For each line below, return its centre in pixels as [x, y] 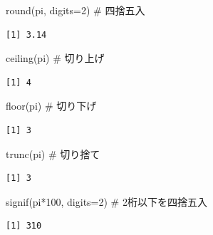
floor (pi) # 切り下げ [51, 106]
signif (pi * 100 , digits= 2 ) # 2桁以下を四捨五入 [106, 201]
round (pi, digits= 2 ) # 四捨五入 [76, 10]
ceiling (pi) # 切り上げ [55, 58]
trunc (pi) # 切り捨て [53, 153]
